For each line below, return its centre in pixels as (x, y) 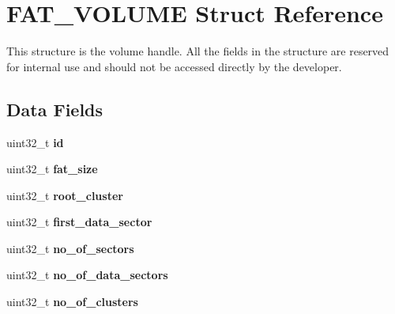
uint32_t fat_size (52, 169)
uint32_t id (35, 142)
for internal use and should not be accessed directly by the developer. (174, 66)
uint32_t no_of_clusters (72, 302)
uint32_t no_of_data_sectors (87, 275)
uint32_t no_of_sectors (70, 248)
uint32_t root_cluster (65, 195)
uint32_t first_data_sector (79, 222)
